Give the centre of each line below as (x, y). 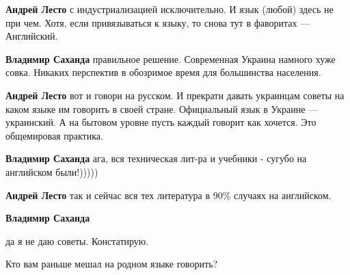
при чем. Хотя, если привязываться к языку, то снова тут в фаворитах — (158, 22)
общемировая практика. (54, 135)
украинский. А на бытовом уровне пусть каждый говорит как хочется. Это (161, 122)
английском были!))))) (52, 171)
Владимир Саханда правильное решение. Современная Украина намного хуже (171, 58)
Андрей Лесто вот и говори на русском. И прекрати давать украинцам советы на (175, 95)
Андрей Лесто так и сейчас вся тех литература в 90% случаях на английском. (169, 195)
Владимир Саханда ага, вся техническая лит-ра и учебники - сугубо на (156, 158)
